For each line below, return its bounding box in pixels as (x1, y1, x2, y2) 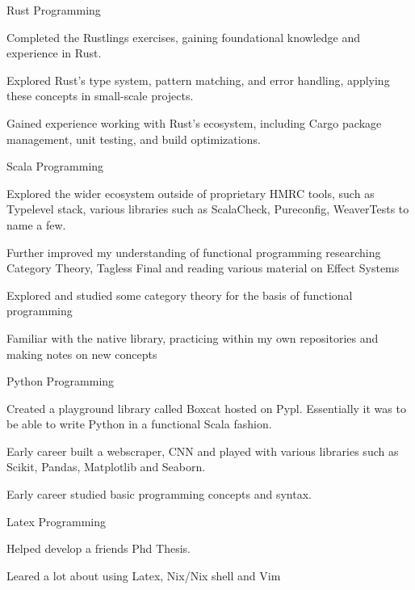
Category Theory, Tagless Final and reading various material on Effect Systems (6, 259, 400, 276)
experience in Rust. (6, 44, 102, 61)
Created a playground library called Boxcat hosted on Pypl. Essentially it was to (6, 399, 406, 416)
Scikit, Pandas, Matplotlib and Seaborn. (6, 458, 206, 475)
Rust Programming (6, 2, 101, 18)
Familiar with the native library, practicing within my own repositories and (6, 329, 379, 346)
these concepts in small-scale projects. (6, 87, 194, 104)
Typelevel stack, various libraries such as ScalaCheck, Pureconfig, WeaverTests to (6, 200, 409, 217)
